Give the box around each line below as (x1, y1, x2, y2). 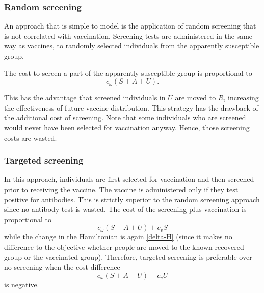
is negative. (4, 279, 39, 289)
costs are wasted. (4, 132, 57, 143)
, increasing (223, 92, 259, 103)
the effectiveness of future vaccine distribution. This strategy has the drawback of (4, 102, 258, 113)
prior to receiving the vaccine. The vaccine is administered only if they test (4, 183, 239, 194)
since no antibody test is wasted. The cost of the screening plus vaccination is (4, 204, 247, 215)
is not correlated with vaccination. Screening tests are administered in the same (4, 30, 253, 41)
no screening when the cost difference (4, 261, 120, 272)
